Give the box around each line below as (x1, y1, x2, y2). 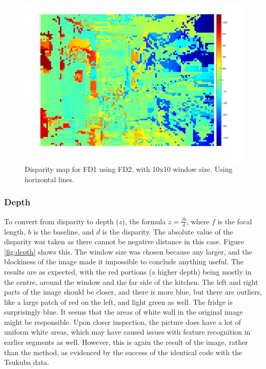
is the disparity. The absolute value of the (102, 226, 233, 237)
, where (187, 216, 210, 226)
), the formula (122, 216, 166, 226)
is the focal (217, 216, 252, 226)
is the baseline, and (33, 226, 94, 237)
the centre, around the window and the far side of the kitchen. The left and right (4, 276, 258, 287)
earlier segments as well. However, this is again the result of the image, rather (4, 337, 248, 347)
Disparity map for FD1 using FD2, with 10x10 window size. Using (25, 164, 233, 174)
